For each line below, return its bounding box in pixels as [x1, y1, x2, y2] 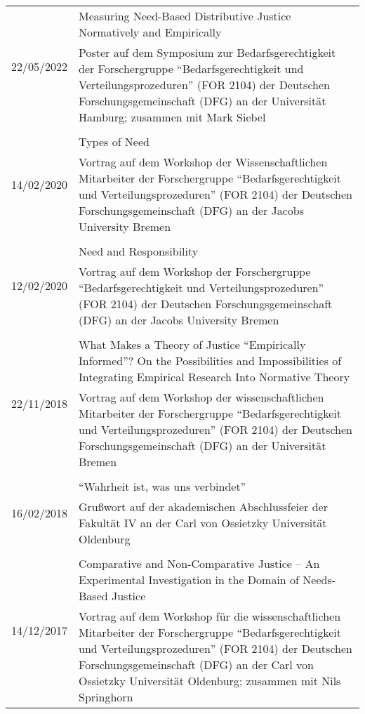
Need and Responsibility [79, 243, 199, 259]
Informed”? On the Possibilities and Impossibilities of [79, 352, 342, 369]
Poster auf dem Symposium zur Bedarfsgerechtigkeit [79, 44, 336, 60]
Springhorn [79, 689, 133, 705]
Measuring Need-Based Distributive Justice [79, 8, 291, 24]
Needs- [303, 571, 336, 588]
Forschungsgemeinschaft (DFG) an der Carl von [79, 656, 314, 673]
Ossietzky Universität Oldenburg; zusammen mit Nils [79, 673, 341, 689]
